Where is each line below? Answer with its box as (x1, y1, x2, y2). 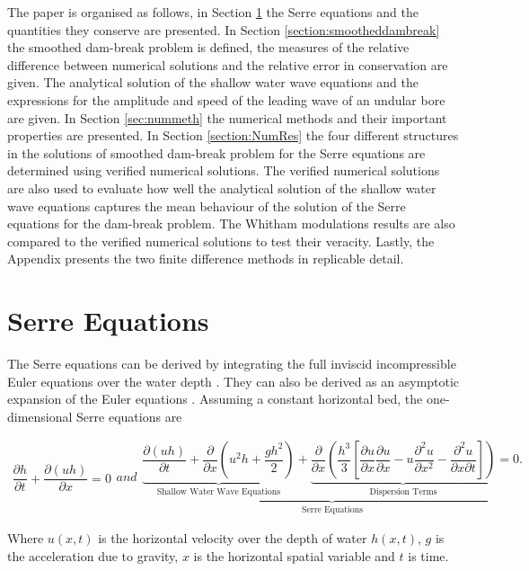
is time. (408, 546, 449, 565)
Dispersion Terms (369, 487, 437, 497)
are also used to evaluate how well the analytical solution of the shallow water (7, 178, 436, 197)
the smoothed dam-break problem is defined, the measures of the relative (7, 38, 410, 57)
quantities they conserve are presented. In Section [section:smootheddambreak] (7, 20, 440, 39)
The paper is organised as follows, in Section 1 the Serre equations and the (7, 3, 419, 21)
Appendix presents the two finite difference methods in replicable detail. (7, 249, 404, 268)
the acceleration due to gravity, (7, 546, 179, 565)
